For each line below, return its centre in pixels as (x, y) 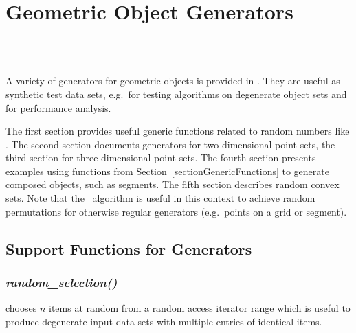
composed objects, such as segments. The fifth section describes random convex (173, 184)
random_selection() (62, 282)
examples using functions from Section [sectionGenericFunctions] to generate (167, 171)
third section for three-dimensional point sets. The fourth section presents (161, 158)
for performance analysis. (58, 107)
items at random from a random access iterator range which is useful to (199, 308)
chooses (21, 308)
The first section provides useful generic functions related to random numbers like (178, 131)
